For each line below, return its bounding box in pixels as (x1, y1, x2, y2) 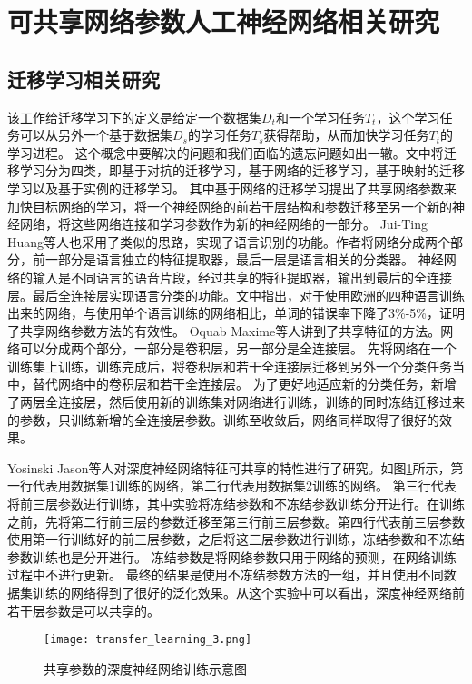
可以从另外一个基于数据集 (19, 125, 172, 144)
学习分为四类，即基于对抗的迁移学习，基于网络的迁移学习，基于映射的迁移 (19, 161, 465, 180)
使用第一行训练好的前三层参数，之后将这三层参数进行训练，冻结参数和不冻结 (7, 530, 465, 549)
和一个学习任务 (275, 107, 365, 126)
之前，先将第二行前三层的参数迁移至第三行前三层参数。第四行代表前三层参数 (7, 511, 465, 530)
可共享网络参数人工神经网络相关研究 (7, 3, 440, 40)
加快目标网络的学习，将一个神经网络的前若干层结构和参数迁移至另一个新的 (7, 196, 452, 215)
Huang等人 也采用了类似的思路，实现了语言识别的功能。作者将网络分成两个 (7, 232, 451, 251)
